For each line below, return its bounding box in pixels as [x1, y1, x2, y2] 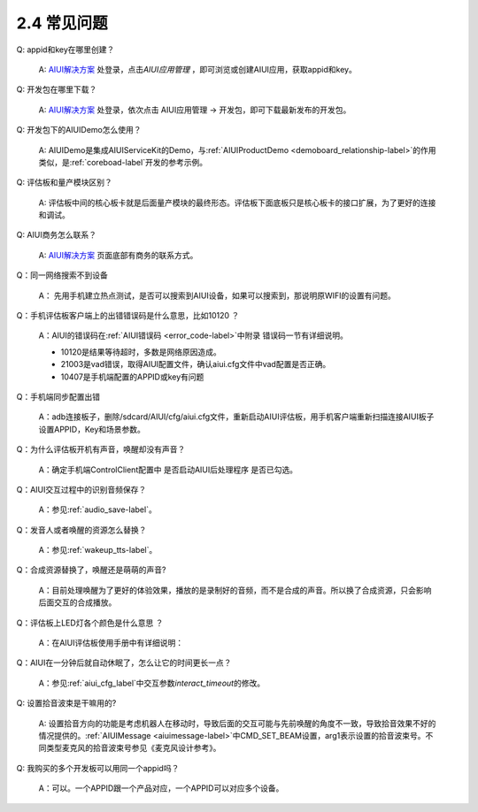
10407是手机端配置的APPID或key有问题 [60, 372, 204, 382]
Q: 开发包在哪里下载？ [16, 84, 97, 95]
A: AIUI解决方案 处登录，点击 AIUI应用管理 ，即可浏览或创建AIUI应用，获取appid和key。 [38, 64, 358, 74]
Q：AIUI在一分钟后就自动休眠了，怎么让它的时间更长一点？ [16, 657, 232, 668]
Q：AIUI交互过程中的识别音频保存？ [16, 484, 147, 494]
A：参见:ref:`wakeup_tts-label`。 [38, 545, 158, 555]
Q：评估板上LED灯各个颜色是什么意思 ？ [16, 617, 164, 628]
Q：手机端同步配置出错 [16, 391, 101, 402]
